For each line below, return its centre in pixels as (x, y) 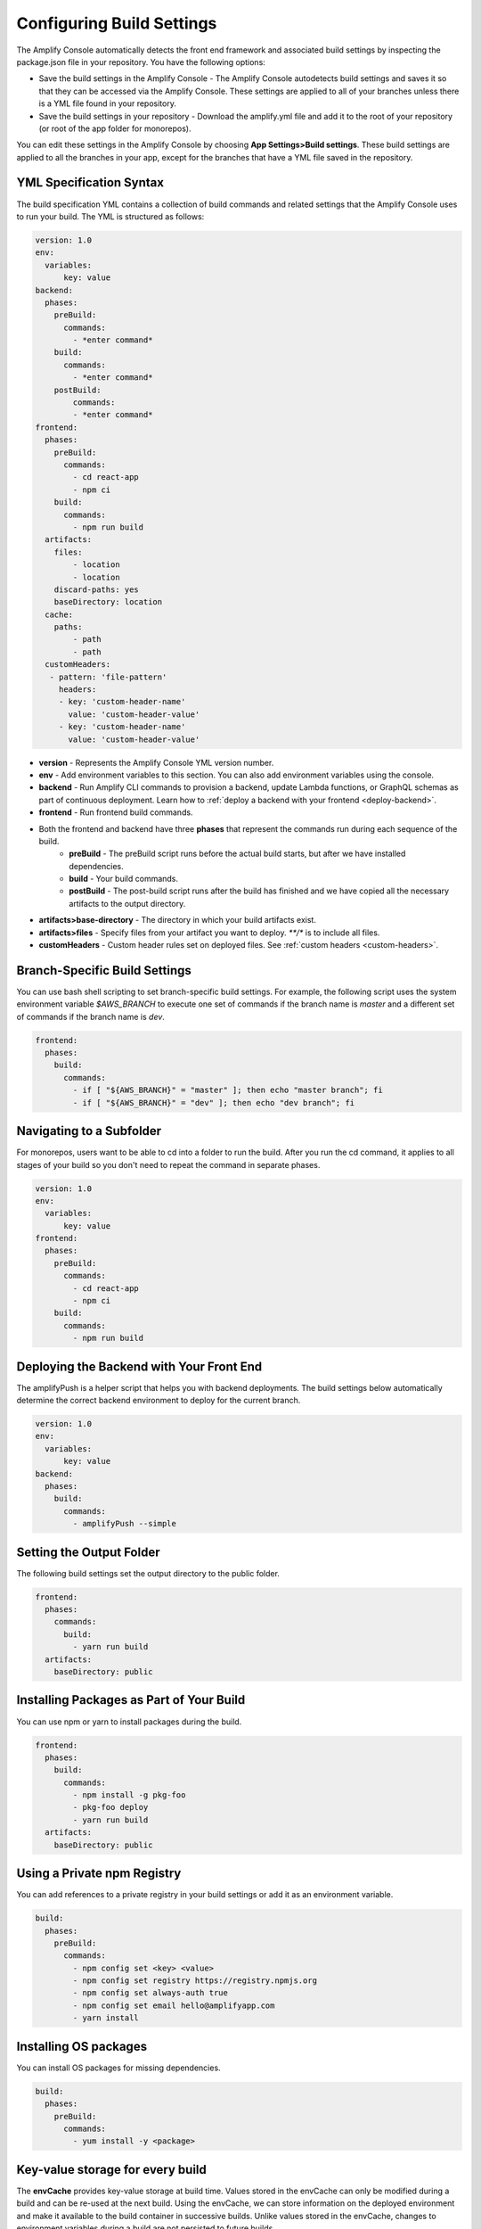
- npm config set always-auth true (151, 1993)
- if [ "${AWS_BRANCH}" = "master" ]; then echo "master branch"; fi (228, 1090)
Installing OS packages (82, 2046)
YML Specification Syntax (90, 183)
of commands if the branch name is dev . (90, 1016)
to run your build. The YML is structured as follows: (110, 216)
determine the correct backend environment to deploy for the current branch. (159, 1401)
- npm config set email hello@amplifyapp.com (174, 2005)
